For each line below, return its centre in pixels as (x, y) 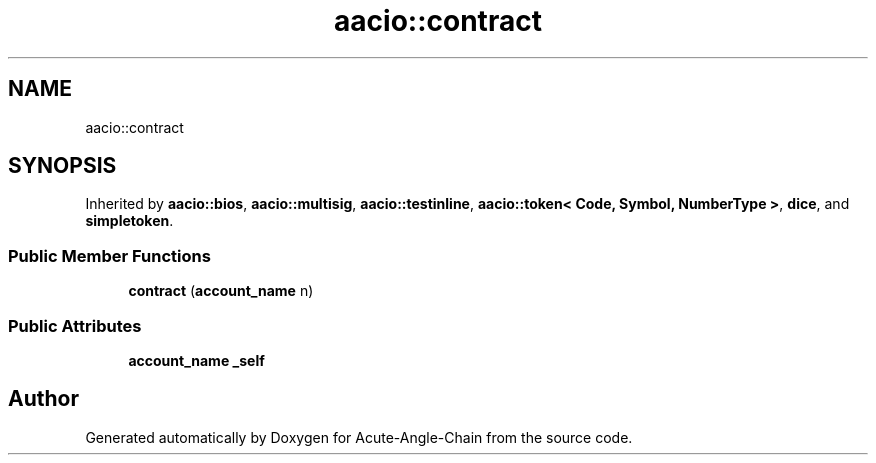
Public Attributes (75, 325)
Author (43, 399)
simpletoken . (129, 221)
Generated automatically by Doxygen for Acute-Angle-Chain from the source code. (359, 437)
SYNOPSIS (62, 166)
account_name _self (196, 360)
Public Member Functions (109, 255)
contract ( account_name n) (221, 291)
